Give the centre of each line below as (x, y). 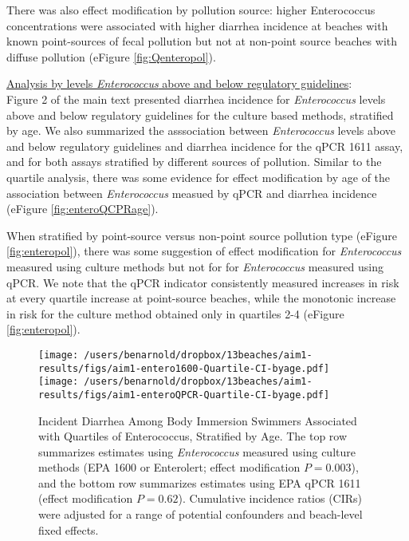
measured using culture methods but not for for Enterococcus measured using (195, 266)
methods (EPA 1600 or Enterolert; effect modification (169, 467)
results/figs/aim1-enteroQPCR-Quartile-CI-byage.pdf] (184, 395)
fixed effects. (69, 529)
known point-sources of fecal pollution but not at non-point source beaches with (202, 41)
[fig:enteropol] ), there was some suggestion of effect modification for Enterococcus (204, 251)
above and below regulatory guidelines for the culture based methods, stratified (200, 115)
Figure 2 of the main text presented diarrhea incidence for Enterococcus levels (196, 99)
